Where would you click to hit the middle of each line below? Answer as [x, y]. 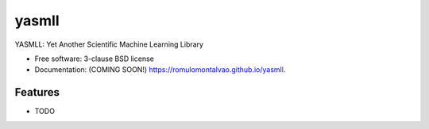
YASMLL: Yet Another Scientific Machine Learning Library [109, 44]
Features [37, 92]
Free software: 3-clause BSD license [94, 59]
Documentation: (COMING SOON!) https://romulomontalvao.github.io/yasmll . [160, 70]
